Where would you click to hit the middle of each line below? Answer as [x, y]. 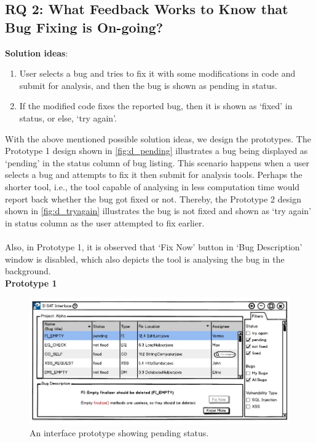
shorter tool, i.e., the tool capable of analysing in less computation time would [152, 186]
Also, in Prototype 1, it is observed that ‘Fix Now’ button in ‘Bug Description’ [154, 246]
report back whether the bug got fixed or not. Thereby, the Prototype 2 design [153, 198]
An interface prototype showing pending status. [119, 433]
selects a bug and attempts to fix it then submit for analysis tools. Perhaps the [154, 175]
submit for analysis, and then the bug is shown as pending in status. [148, 85]
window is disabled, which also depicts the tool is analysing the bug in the [145, 259]
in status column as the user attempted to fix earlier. [105, 222]
